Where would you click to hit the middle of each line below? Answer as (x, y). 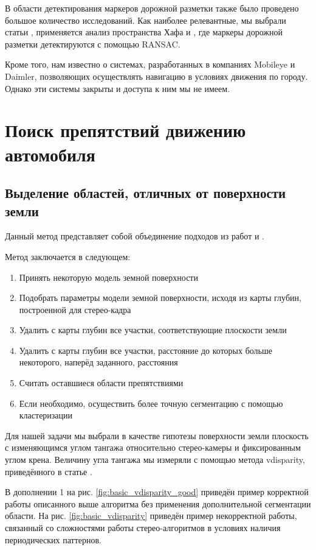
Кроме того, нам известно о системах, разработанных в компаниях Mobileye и (150, 64)
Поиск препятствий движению (125, 130)
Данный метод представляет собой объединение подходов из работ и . (135, 236)
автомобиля (50, 154)
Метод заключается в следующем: (68, 256)
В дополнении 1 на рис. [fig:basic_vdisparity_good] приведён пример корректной (157, 492)
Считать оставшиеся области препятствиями (101, 383)
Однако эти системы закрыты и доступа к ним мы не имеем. (118, 88)
